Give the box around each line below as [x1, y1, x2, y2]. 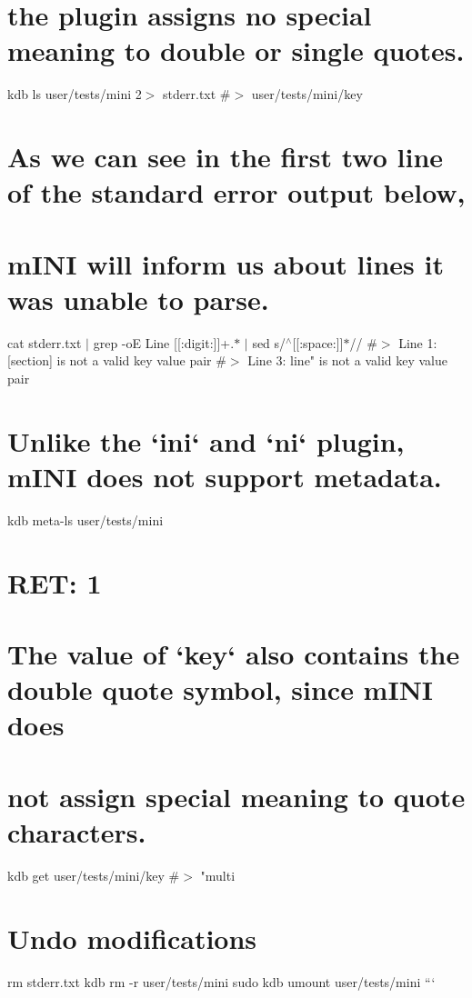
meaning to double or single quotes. [7, 32, 465, 69]
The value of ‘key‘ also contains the [7, 635, 460, 673]
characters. [7, 813, 146, 850]
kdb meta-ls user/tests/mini [7, 510, 164, 529]
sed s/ [252, 333, 286, 352]
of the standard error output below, [7, 174, 466, 211]
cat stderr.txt [7, 333, 82, 352]
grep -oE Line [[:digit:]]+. [93, 333, 235, 352]
